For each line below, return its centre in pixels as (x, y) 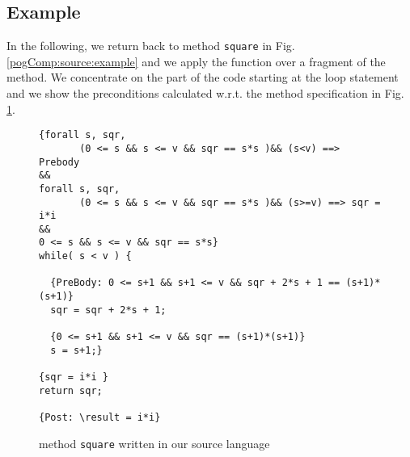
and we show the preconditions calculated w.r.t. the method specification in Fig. (205, 93)
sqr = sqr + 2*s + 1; (108, 310)
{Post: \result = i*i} (100, 418)
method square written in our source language (154, 443)
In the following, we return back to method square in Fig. (151, 46)
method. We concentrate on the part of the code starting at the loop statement (203, 77)
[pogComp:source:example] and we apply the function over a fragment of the (196, 61)
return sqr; (71, 390)
